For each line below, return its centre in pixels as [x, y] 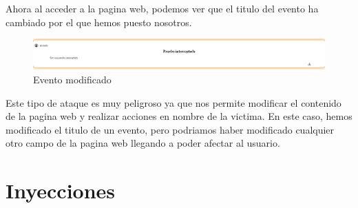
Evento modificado [72, 79]
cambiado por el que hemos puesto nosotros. [99, 22]
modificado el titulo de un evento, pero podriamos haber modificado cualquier [170, 129]
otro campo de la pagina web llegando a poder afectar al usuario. [143, 143]
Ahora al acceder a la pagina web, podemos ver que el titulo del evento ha [162, 8]
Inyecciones [61, 190]
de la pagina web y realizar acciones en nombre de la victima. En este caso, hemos [179, 116]
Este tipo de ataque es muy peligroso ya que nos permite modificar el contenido [173, 102]
